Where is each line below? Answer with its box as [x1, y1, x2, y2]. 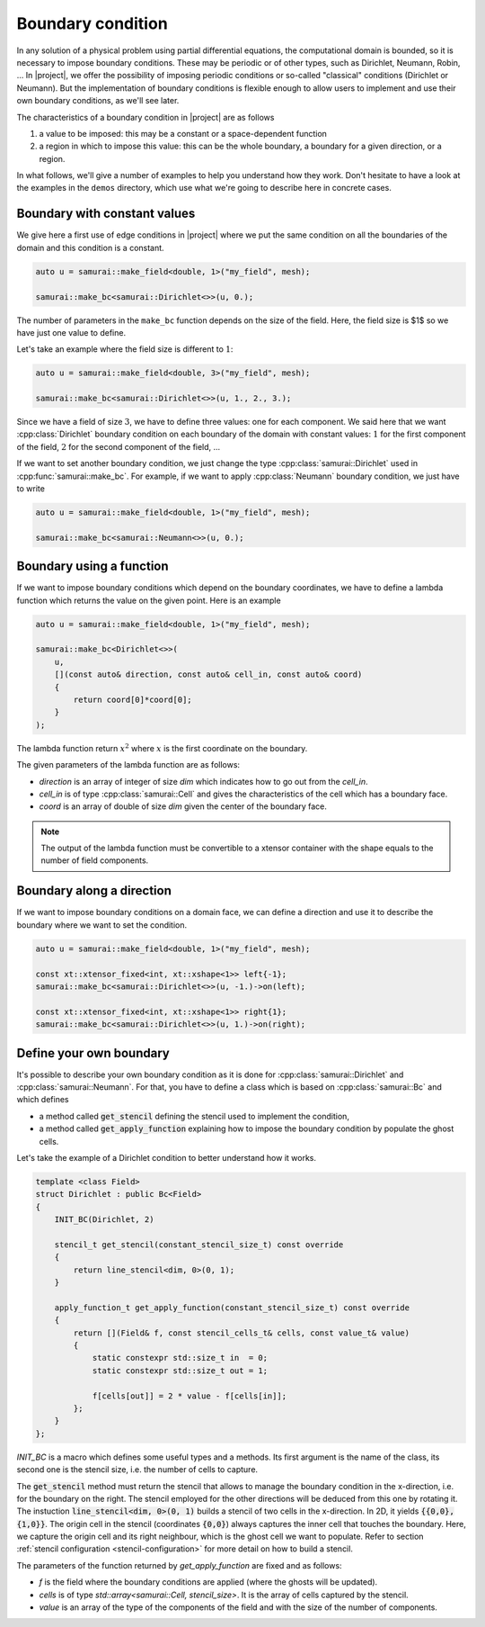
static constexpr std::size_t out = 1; [92, 1365, 269, 1376]
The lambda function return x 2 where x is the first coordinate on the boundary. [16, 742, 308, 753]
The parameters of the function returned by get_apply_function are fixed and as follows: [16, 1560, 342, 1570]
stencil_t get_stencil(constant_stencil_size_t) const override [54, 1239, 344, 1250]
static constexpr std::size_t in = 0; [92, 1353, 269, 1363]
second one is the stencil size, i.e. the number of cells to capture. [16, 1464, 259, 1475]
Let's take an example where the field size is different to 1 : [16, 344, 234, 355]
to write [16, 482, 45, 494]
